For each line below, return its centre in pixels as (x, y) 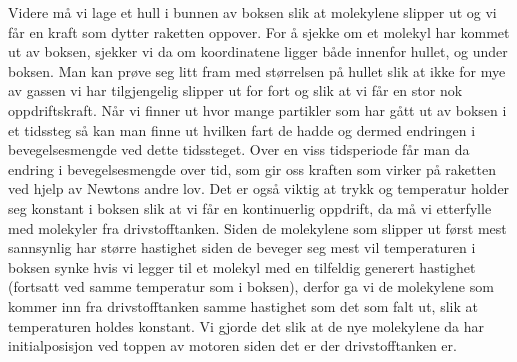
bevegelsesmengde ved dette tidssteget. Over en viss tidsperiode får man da (239, 149)
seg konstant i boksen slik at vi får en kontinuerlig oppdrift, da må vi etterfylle (250, 207)
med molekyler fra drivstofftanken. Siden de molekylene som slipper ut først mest (257, 227)
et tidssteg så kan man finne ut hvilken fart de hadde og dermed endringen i (242, 129)
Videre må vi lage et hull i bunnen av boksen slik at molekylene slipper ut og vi (252, 12)
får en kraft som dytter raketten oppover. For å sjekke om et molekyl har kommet (259, 31)
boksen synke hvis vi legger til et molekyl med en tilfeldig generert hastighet (242, 266)
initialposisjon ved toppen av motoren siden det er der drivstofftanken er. (232, 345)
